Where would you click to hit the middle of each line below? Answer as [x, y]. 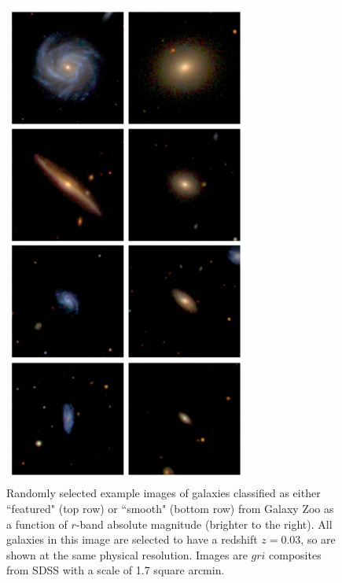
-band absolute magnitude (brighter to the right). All [204, 524]
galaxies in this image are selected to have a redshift [132, 539]
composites [295, 554]
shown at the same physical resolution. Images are [127, 554]
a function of [37, 524]
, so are [318, 539]
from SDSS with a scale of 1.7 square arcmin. [116, 570]
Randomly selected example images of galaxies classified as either [164, 493]
